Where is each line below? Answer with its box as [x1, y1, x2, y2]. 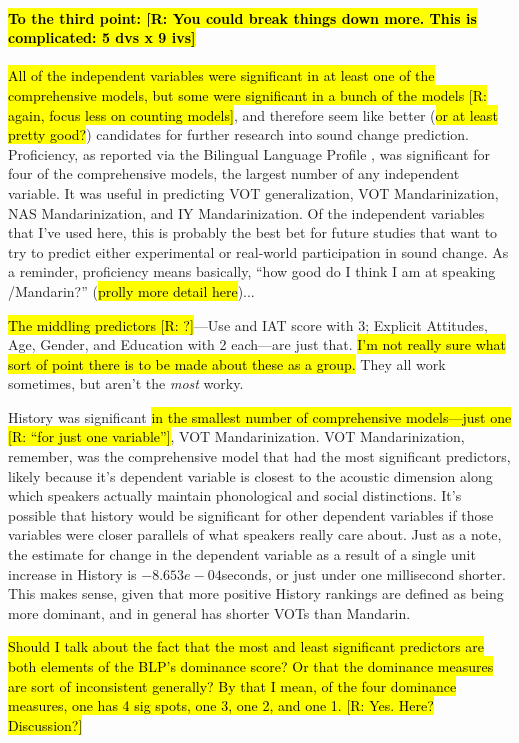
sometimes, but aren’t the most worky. [8, 373, 244, 394]
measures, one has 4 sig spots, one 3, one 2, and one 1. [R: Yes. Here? [8, 695, 434, 716]
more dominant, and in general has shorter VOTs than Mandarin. [8, 602, 411, 623]
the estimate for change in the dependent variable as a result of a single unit [8, 544, 476, 565]
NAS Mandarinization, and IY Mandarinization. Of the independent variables [8, 202, 485, 223]
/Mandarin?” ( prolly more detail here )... [8, 280, 255, 301]
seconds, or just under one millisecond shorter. [221, 563, 506, 584]
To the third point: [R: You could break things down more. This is [8, 7, 477, 28]
